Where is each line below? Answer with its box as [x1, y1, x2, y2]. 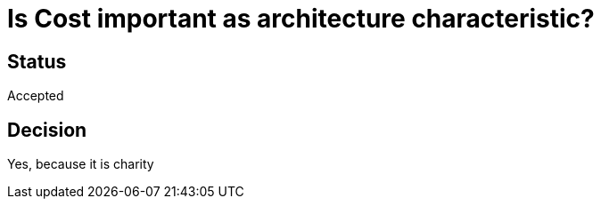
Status [7, 50, 67, 73]
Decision [7, 118, 87, 141]
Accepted [7, 88, 64, 104]
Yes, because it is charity [7, 156, 154, 172]
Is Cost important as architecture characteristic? [7, 4, 595, 34]
